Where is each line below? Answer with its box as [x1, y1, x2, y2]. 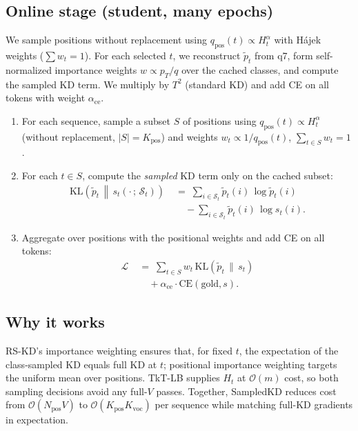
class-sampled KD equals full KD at [6, 357, 157, 371]
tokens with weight [6, 90, 86, 105]
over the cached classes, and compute [181, 62, 339, 77]
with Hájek [274, 32, 321, 47]
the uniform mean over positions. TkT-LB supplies [6, 370, 220, 385]
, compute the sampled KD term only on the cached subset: [82, 168, 333, 182]
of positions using [182, 113, 257, 128]
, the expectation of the [239, 343, 339, 357]
